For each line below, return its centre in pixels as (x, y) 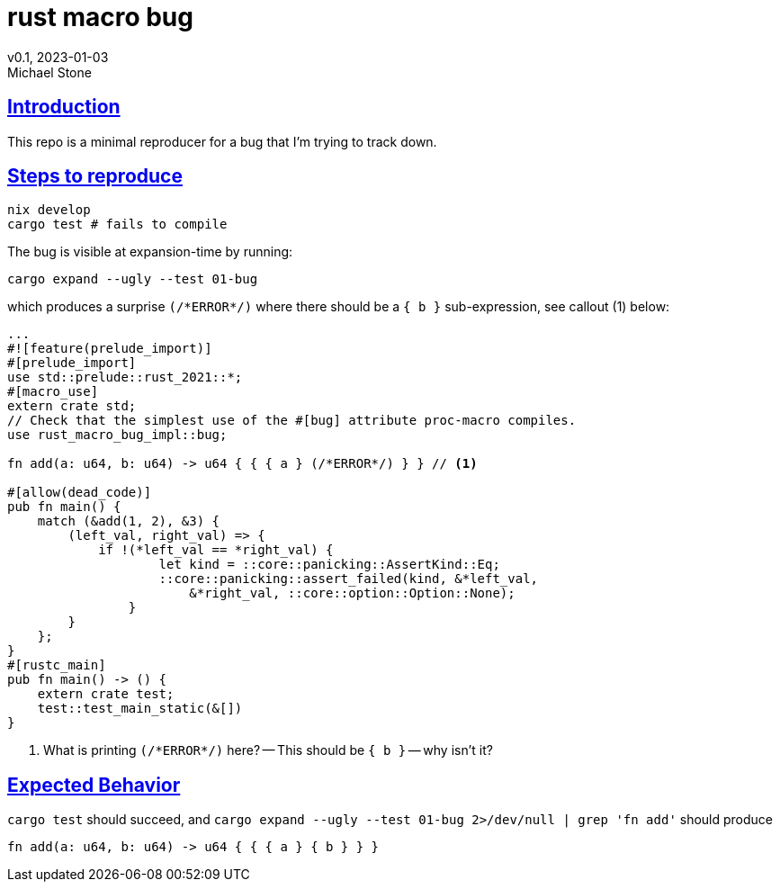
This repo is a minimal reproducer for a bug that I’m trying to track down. (222, 141)
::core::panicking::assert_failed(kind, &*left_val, (349, 579)
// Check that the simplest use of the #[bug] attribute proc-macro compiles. (292, 421)
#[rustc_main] (57, 665)
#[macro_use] (53, 392)
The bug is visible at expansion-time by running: (150, 252)
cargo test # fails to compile (117, 224)
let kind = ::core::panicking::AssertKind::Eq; (329, 565)
